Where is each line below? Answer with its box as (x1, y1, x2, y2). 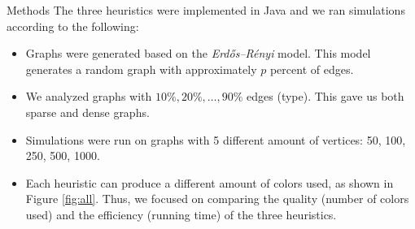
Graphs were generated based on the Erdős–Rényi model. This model (25, 45, 371, 62)
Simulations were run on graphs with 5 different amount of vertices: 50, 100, (25, 131, 406, 148)
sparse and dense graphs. (25, 103, 150, 120)
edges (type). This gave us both (247, 88, 404, 105)
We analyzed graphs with (25, 88, 152, 105)
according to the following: (7, 17, 139, 34)
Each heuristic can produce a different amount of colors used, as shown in (25, 174, 394, 191)
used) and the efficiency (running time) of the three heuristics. (25, 205, 337, 223)
